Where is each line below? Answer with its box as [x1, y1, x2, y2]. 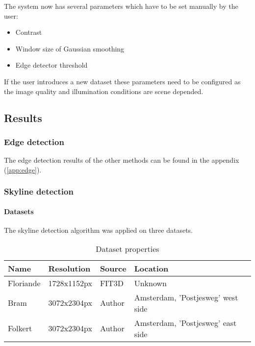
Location [134, 262, 169, 274]
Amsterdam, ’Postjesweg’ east [134, 317, 237, 328]
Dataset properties [96, 243, 159, 254]
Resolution [48, 262, 91, 274]
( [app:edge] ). [4, 164, 42, 174]
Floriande [8, 277, 41, 289]
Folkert [8, 322, 32, 334]
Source [100, 262, 127, 274]
